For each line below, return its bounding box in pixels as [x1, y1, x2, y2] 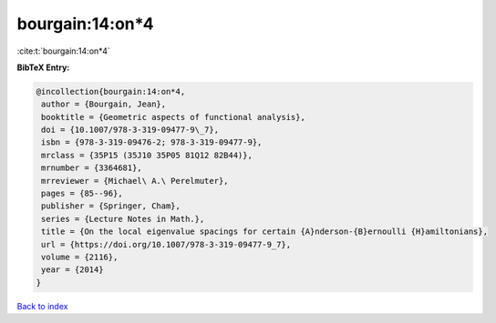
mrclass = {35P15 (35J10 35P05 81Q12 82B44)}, [41, 150, 253, 160]
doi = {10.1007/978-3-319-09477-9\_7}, [41, 125, 219, 136]
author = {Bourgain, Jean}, [41, 99, 167, 109]
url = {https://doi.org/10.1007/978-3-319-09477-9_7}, [41, 239, 292, 249]
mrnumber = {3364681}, [41, 163, 143, 173]
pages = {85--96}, [41, 188, 123, 199]
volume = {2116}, [41, 252, 119, 262]
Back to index [16, 300, 68, 311]
